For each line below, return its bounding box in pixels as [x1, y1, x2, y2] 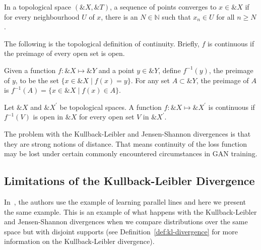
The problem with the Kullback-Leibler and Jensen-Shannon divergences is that [4, 128, 251, 139]
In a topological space [4, 2, 72, 12]
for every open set [79, 111, 135, 122]
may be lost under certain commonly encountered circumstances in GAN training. [4, 148, 257, 159]
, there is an [101, 11, 138, 22]
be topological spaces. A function [59, 101, 162, 112]
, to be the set [15, 75, 59, 85]
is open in [33, 111, 63, 122]
